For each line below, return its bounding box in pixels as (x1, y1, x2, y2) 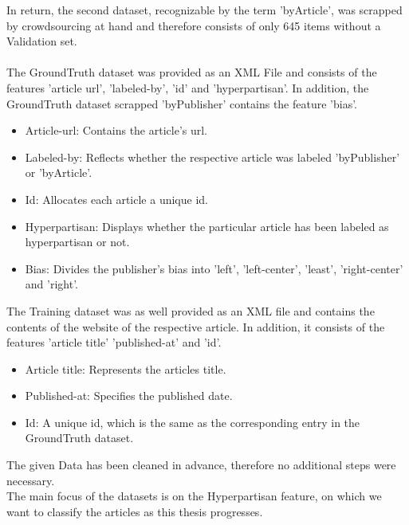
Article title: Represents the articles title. (25, 360, 226, 377)
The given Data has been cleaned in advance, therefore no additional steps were (6, 456, 396, 473)
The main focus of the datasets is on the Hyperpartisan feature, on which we (6, 488, 382, 504)
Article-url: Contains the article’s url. (25, 122, 208, 139)
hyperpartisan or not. (25, 233, 130, 250)
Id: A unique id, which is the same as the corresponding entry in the (25, 413, 360, 430)
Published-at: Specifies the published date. (25, 387, 233, 404)
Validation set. (6, 33, 77, 49)
